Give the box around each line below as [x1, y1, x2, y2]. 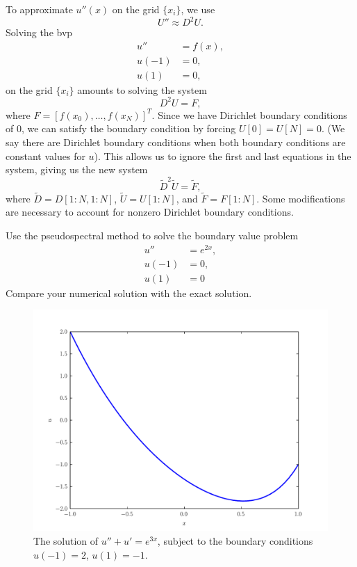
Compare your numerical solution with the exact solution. [6, 285, 252, 300]
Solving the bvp [6, 25, 73, 40]
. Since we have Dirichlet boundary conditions [151, 107, 347, 122]
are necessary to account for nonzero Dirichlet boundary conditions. [6, 205, 294, 219]
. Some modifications [256, 191, 345, 205]
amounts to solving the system [77, 82, 207, 97]
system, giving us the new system [6, 162, 148, 177]
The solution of [33, 533, 99, 548]
